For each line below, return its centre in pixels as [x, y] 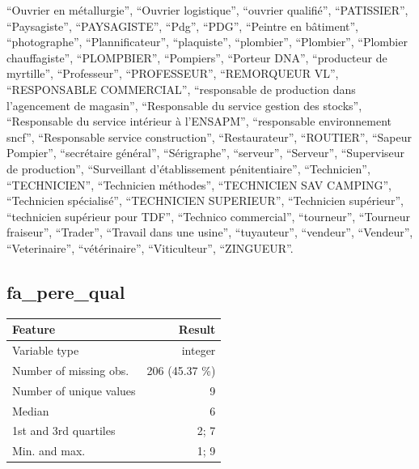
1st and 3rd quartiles [64, 431]
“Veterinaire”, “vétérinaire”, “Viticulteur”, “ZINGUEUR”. [150, 247]
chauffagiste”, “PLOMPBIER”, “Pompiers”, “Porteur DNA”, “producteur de [197, 57]
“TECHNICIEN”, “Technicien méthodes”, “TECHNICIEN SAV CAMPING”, [199, 184]
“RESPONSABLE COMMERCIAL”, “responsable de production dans [181, 89]
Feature [34, 329]
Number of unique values [74, 390]
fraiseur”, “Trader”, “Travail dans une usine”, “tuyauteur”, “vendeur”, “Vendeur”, [210, 232]
